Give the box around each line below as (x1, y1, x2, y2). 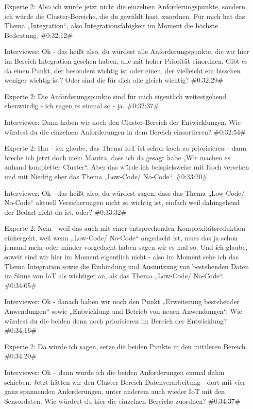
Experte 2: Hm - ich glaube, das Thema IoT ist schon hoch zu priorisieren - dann (4, 143, 247, 153)
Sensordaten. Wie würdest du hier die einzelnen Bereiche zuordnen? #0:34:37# (4, 395, 240, 406)
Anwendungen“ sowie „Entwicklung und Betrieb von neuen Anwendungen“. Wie (4, 306, 242, 316)
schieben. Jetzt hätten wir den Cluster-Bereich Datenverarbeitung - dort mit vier (4, 376, 246, 387)
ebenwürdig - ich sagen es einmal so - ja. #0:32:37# (4, 101, 159, 111)
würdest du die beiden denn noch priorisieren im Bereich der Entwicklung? (4, 315, 227, 325)
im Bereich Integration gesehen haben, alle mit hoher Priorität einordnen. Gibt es (4, 55, 248, 66)
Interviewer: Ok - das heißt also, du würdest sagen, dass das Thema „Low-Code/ (4, 187, 245, 198)
